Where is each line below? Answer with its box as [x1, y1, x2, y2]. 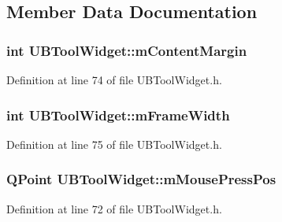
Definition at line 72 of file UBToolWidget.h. [6, 200, 222, 216]
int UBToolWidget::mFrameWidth [6, 105, 230, 124]
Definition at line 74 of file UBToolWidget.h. [6, 72, 222, 87]
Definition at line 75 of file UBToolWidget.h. [6, 135, 222, 152]
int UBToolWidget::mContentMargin [6, 40, 247, 60]
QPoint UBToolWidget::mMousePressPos [6, 169, 276, 189]
